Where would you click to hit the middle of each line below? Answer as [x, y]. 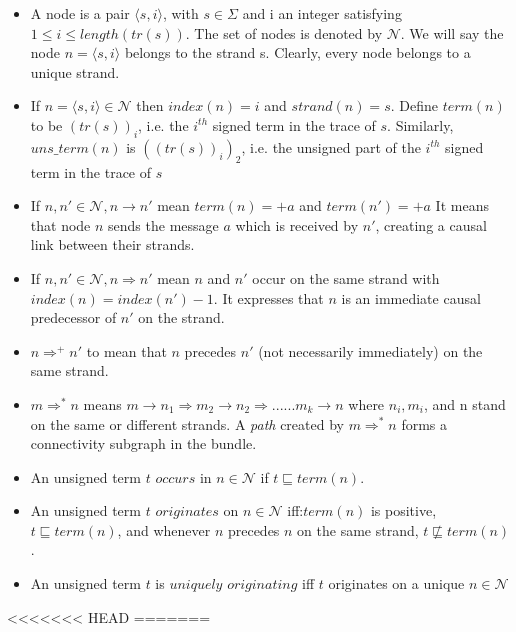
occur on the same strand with [346, 277]
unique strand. [75, 71]
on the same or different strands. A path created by [187, 423]
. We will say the [452, 32]
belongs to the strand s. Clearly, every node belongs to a [297, 52]
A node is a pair [80, 13]
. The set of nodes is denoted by [284, 32]
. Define [414, 105]
